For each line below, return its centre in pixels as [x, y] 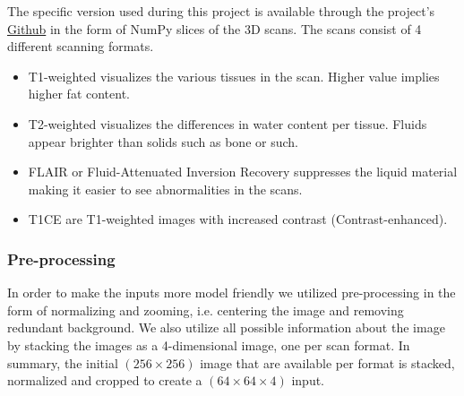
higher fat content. [79, 94]
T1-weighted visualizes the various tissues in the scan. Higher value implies [234, 76]
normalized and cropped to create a [105, 380]
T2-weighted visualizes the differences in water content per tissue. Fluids [228, 123]
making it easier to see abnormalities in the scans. [165, 189]
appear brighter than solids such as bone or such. [163, 141]
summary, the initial [63, 362]
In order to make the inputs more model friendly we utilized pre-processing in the [232, 293]
